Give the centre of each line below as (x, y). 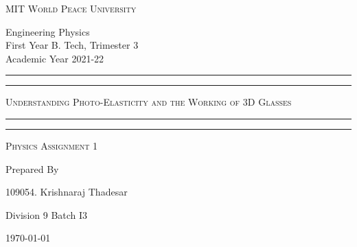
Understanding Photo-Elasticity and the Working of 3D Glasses (149, 102)
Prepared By (32, 168)
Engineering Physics (48, 31)
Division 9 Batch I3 (47, 214)
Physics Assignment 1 (52, 145)
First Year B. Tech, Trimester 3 (72, 45)
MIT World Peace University (71, 8)
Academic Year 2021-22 (55, 58)
